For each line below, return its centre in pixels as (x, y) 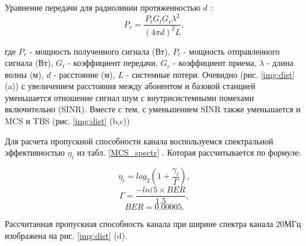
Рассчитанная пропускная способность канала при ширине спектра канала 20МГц (153, 224)
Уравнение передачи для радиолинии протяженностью (103, 7)
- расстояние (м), (84, 74)
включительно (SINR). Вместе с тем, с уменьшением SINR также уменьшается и (153, 109)
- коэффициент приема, (215, 63)
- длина (280, 63)
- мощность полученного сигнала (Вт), (100, 51)
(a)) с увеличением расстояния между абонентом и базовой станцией (130, 86)
